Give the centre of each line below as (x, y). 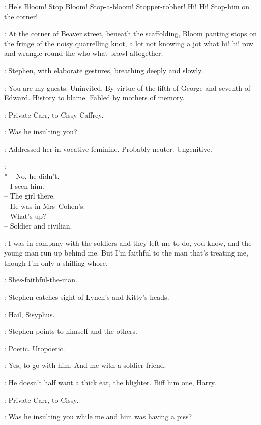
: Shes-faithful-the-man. (41, 280)
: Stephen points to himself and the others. (71, 331)
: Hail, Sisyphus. (30, 314)
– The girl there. (30, 196)
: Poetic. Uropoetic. (35, 348)
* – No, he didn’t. (32, 176)
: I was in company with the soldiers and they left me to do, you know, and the (128, 243)
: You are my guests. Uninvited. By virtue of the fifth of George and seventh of (127, 87)
